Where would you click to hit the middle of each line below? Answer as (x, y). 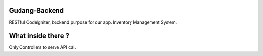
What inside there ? (39, 36)
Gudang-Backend (37, 10)
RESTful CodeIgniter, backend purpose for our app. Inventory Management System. (93, 22)
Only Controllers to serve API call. (43, 47)
